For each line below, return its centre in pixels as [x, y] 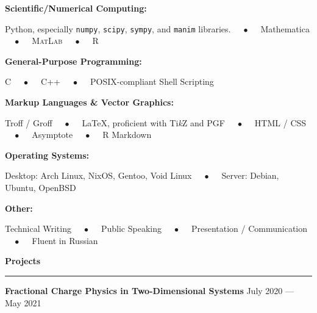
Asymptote [52, 135]
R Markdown [127, 135]
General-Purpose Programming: [73, 61]
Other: [19, 208]
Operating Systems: [47, 155]
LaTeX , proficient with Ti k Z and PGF [153, 122]
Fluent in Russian [65, 240]
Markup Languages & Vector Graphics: [89, 102]
